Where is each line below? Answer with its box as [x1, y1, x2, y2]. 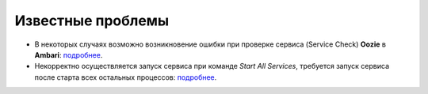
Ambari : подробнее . [34, 50, 103, 59]
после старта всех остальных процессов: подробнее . [34, 72, 217, 82]
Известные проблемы [14, 12, 170, 29]
